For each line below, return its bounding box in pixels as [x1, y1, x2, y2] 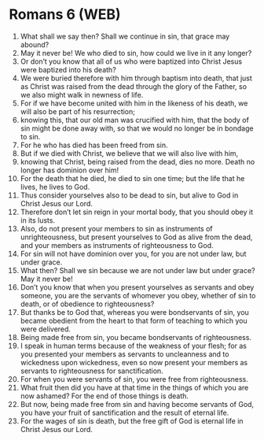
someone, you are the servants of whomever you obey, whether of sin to [20, 290, 256, 300]
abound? [20, 39, 49, 49]
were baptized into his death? [20, 65, 116, 74]
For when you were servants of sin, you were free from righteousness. [20, 374, 248, 383]
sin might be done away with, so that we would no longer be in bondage [20, 124, 254, 133]
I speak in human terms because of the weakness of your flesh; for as [20, 341, 247, 350]
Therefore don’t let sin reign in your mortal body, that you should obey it [20, 207, 254, 216]
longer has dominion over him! [20, 165, 119, 175]
